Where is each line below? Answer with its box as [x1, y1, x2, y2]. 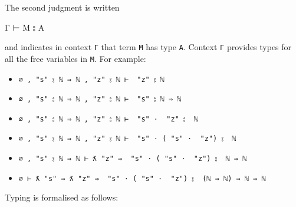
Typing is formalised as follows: [5, 191, 119, 203]
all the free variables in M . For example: [5, 52, 146, 64]
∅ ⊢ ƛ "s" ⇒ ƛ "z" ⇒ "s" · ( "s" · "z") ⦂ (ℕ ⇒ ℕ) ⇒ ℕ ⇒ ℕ [18, 174, 266, 183]
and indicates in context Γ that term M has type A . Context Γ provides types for [5, 41, 292, 53]
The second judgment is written [5, 1, 120, 13]
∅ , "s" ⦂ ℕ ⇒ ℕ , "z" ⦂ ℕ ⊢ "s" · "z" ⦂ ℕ [18, 114, 199, 123]
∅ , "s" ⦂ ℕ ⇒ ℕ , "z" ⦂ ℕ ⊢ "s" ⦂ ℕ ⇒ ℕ [18, 95, 182, 104]
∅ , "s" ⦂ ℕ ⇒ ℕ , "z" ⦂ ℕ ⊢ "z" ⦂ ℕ [18, 75, 165, 84]
